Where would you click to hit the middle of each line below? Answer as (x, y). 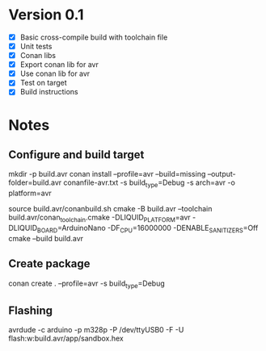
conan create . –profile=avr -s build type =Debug (87, 284)
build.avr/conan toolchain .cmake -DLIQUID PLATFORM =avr (100, 218)
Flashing (31, 310)
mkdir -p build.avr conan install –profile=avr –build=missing (107, 174)
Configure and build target (76, 155)
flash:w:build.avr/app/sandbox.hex (66, 338)
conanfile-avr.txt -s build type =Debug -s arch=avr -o (150, 184)
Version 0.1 (46, 15)
